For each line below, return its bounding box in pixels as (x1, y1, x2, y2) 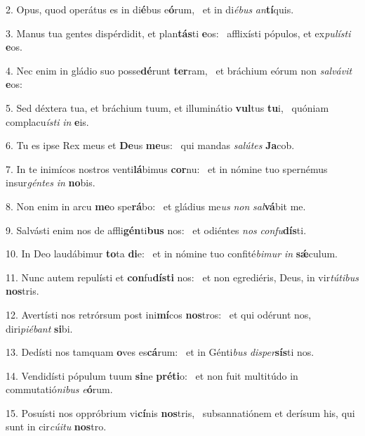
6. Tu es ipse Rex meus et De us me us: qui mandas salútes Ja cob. (6, 138, 295, 153)
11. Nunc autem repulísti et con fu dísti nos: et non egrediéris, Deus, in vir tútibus (6, 269, 359, 284)
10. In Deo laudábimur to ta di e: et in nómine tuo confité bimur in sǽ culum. (6, 246, 338, 261)
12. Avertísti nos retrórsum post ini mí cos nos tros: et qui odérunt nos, (6, 307, 312, 321)
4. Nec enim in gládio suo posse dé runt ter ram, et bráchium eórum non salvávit (6, 63, 352, 77)
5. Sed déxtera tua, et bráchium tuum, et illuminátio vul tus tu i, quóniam (6, 100, 329, 115)
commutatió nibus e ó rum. (6, 382, 113, 397)
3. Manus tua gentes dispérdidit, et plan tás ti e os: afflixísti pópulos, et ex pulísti (6, 25, 351, 40)
